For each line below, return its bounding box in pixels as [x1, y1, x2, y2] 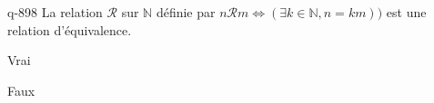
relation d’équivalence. [7, 20, 132, 39]
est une [386, 3, 427, 21]
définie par [156, 3, 216, 21]
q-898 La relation [7, 3, 103, 21]
